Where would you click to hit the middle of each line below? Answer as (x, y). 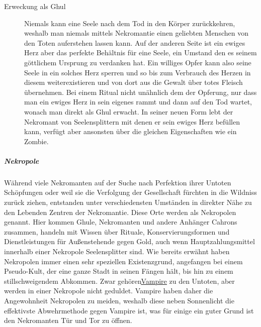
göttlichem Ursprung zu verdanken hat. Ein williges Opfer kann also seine (138, 62)
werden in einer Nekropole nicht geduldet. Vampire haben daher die (109, 291)
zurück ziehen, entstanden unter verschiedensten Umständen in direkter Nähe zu (128, 202)
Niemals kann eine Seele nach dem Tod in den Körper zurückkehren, (130, 23)
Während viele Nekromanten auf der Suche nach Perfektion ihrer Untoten (118, 182)
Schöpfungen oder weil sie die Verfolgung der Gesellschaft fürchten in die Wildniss (130, 192)
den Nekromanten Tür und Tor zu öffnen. (68, 320)
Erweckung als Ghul (35, 6)
